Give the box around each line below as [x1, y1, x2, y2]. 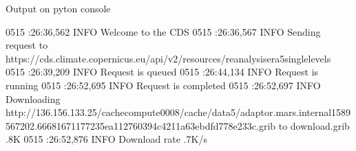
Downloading [6, 91, 61, 106]
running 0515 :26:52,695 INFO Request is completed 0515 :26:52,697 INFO [6, 78, 321, 92]
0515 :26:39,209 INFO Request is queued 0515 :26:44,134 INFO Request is [6, 65, 319, 79]
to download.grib [278, 118, 350, 132]
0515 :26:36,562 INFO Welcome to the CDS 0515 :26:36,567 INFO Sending [6, 24, 321, 38]
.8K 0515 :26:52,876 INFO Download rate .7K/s [6, 132, 207, 146]
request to [6, 38, 48, 52]
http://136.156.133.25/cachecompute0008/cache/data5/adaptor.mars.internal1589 [6, 105, 351, 119]
